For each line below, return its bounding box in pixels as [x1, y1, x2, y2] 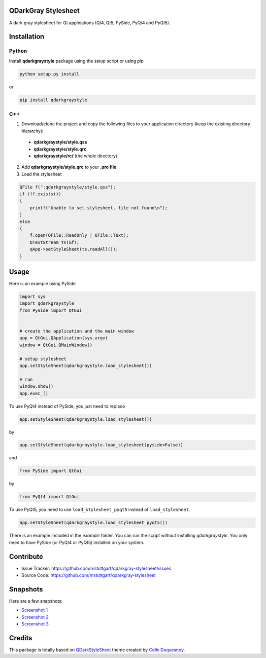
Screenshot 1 [21, 607, 48, 613]
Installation [9, 33, 44, 41]
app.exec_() [19, 390, 49, 396]
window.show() [19, 384, 54, 389]
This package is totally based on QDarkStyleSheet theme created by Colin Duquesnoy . [9, 647, 185, 653]
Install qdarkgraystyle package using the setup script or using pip [9, 58, 144, 64]
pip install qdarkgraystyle [19, 97, 87, 103]
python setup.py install [19, 71, 80, 76]
